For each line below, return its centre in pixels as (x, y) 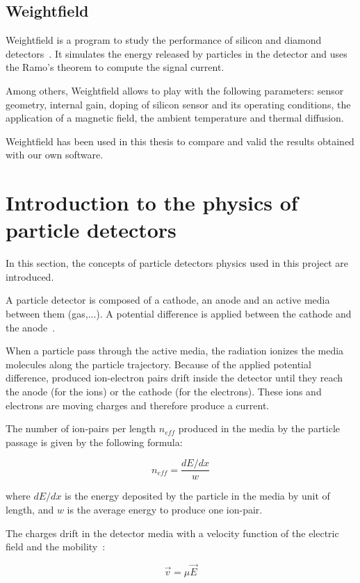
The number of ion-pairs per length (81, 428)
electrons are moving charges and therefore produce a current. (138, 405)
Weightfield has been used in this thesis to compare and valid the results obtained (180, 141)
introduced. (30, 276)
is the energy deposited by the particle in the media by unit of (197, 496)
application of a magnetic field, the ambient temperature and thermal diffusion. (175, 118)
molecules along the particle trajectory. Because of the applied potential (158, 364)
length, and (30, 510)
